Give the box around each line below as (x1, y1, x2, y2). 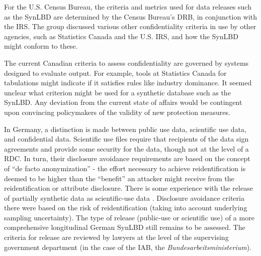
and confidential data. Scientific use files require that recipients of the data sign (4, 134, 249, 144)
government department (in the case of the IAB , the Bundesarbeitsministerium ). (4, 241, 251, 252)
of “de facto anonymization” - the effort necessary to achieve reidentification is (4, 163, 246, 173)
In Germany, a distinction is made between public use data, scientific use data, (4, 123, 246, 134)
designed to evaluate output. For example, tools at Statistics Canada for (4, 67, 227, 78)
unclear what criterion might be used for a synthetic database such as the (4, 87, 231, 97)
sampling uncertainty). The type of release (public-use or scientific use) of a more (4, 212, 254, 222)
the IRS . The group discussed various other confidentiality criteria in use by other (4, 21, 256, 32)
